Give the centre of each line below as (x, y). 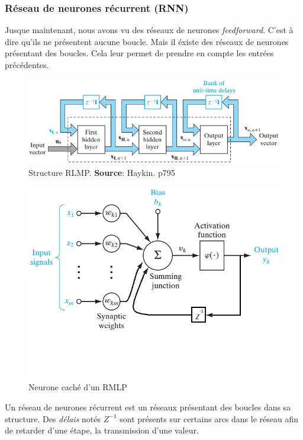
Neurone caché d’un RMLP (78, 387)
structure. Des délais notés (53, 418)
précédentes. (27, 65)
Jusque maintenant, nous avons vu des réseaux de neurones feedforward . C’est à (149, 30)
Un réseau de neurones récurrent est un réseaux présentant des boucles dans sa (148, 407)
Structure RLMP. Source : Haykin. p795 (102, 172)
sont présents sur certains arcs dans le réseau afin (209, 418)
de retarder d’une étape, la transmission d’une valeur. (102, 430)
